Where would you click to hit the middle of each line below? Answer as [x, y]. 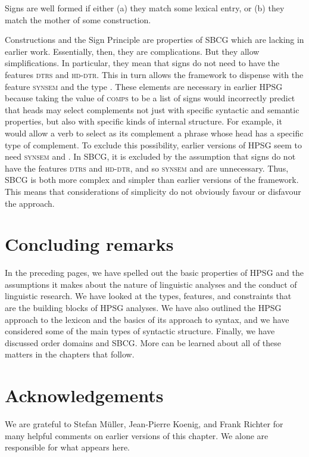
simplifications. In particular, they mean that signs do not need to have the [142, 63]
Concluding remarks [89, 244]
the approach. [30, 203]
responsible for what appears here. [68, 447]
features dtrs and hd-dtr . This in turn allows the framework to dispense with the [154, 74]
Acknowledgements [84, 395]
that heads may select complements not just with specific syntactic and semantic [152, 109]
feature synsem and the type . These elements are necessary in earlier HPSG [144, 86]
